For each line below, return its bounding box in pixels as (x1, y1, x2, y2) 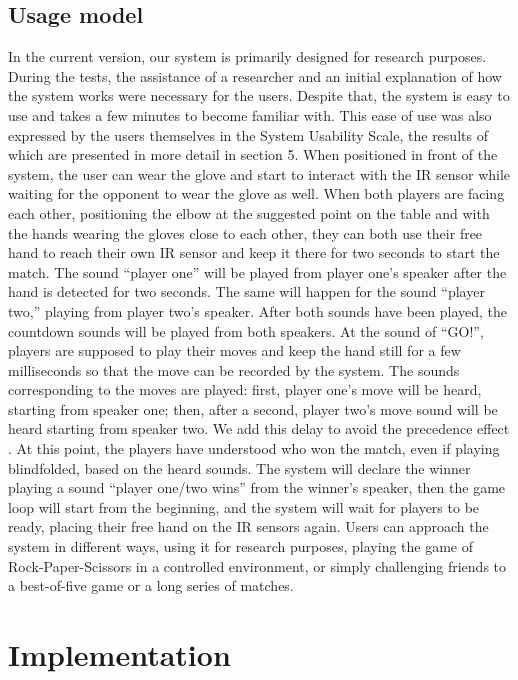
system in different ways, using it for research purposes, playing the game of (8, 536, 474, 557)
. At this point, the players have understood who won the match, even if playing (8, 438, 500, 459)
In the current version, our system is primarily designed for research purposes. (8, 46, 487, 67)
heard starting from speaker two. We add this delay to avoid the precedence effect (8, 418, 510, 439)
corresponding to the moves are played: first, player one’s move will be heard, (8, 379, 482, 400)
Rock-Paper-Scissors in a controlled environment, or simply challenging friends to (8, 555, 507, 576)
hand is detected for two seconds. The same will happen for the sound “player (8, 281, 485, 302)
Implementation (8, 634, 231, 675)
